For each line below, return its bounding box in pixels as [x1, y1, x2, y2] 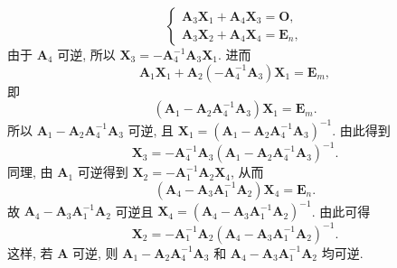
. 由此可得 [311, 201, 371, 220]
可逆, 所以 [57, 45, 116, 63]
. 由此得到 [332, 120, 391, 139]
